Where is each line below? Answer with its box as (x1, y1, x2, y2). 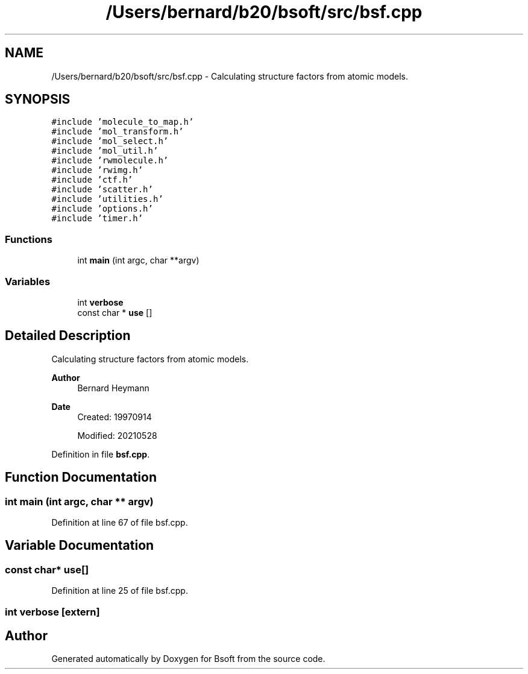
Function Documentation (5, 470, 157, 485)
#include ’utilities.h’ (51, 194, 163, 204)
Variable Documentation (5, 538, 154, 553)
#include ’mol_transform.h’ (51, 127, 184, 137)
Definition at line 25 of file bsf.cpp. (51, 585, 188, 596)
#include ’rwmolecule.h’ (51, 156, 169, 166)
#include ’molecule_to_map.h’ (51, 117, 194, 127)
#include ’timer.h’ (51, 213, 143, 224)
